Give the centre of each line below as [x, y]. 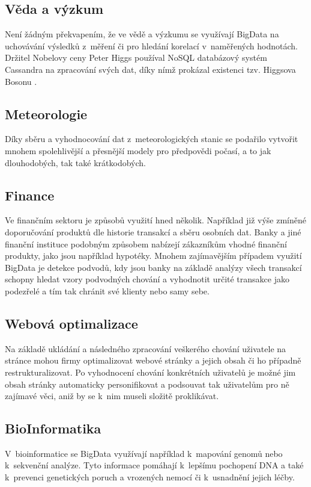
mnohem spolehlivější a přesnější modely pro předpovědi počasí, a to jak [138, 150]
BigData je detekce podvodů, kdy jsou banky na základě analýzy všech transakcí [153, 267]
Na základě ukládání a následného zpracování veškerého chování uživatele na [146, 348]
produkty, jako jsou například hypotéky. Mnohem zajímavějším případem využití [153, 256]
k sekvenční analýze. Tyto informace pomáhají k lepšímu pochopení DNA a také [154, 465]
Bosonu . [21, 81]
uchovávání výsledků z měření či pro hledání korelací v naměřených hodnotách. [151, 45]
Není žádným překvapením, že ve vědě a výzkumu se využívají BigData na [142, 34]
